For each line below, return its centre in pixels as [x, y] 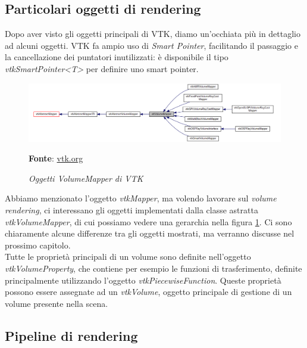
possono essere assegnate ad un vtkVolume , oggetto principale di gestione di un [148, 292]
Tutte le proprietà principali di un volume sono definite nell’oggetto [128, 257]
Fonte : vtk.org [56, 158]
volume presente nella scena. [57, 303]
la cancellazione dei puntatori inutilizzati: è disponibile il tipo [117, 57]
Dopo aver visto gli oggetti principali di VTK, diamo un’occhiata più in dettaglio [153, 34]
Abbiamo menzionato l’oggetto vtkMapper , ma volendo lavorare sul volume [141, 198]
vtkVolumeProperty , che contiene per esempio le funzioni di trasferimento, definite [153, 268]
